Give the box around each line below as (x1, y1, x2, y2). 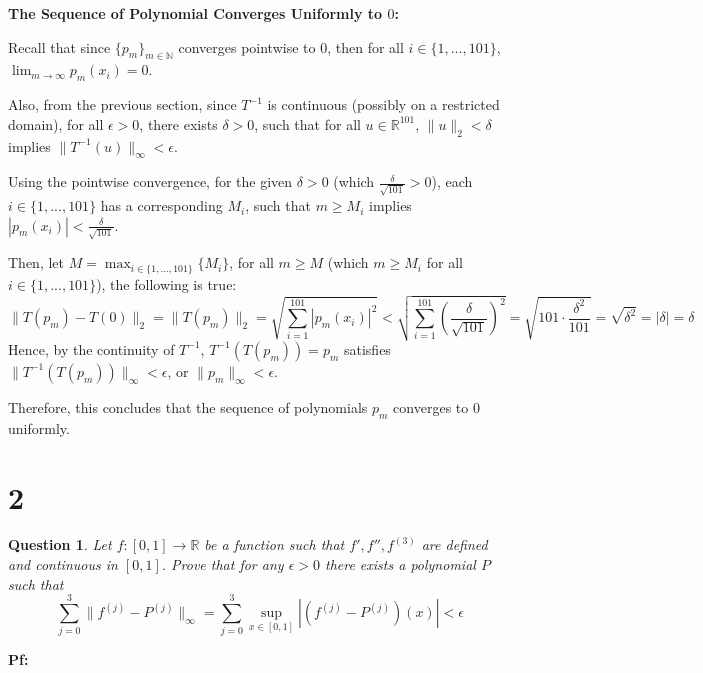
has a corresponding (100, 195, 223, 216)
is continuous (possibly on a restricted (267, 94, 500, 115)
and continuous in (8, 554, 118, 575)
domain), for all (8, 113, 104, 134)
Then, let (8, 252, 64, 273)
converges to (393, 396, 469, 417)
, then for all (327, 36, 404, 57)
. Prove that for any (161, 554, 284, 575)
